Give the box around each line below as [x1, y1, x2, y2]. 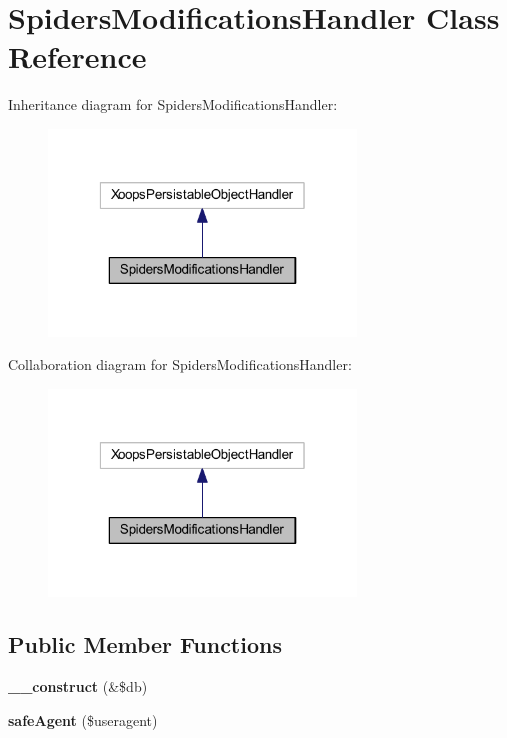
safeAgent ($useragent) [8, 709, 158, 730]
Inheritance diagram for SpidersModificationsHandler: [8, 94, 338, 115]
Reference [8, 36, 147, 77]
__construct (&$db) [8, 676, 148, 697]
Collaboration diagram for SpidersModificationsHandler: [8, 354, 352, 375]
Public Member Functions [8, 629, 282, 660]
